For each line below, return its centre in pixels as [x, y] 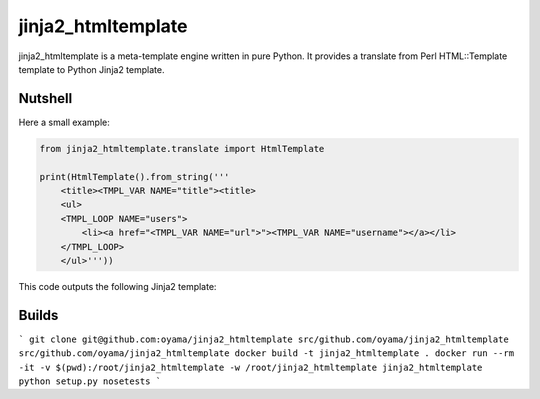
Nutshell [45, 98]
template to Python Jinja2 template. [91, 69]
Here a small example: [64, 122]
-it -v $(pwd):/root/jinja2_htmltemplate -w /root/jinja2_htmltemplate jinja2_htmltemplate [250, 367]
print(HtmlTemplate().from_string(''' [134, 176]
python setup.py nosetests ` [90, 381]
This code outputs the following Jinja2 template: [117, 286]
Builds [38, 315]
